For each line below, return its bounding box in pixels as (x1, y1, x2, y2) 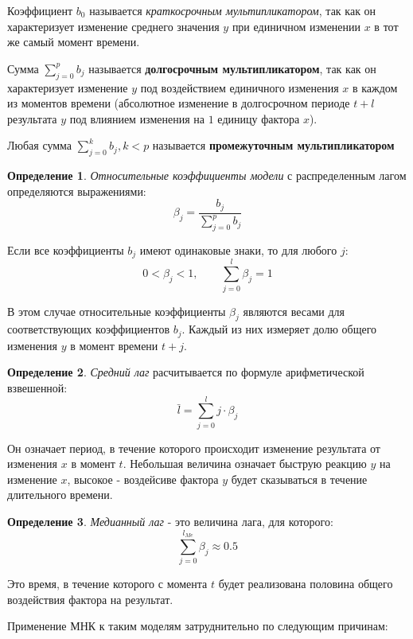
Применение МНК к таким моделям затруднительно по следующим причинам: (7, 618, 388, 634)
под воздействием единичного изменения (140, 79, 339, 95)
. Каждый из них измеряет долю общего (181, 321, 377, 337)
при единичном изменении (232, 18, 361, 34)
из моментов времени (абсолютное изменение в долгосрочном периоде (7, 95, 350, 111)
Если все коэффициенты (7, 241, 124, 258)
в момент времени (70, 337, 158, 353)
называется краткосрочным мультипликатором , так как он (89, 2, 376, 18)
